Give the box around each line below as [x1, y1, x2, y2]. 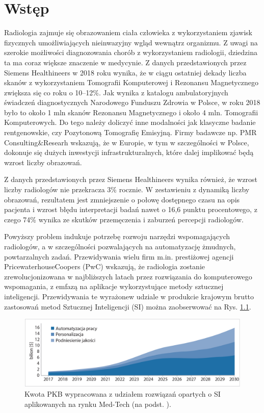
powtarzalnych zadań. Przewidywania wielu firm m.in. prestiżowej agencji [4, 251, 234, 262]
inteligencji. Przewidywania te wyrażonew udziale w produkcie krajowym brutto [4, 291, 254, 301]
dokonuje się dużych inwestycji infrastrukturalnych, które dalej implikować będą [4, 147, 254, 158]
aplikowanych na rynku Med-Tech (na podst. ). [24, 398, 171, 409]
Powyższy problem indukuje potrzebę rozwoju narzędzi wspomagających [4, 231, 230, 242]
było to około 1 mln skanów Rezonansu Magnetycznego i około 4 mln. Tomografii [4, 107, 258, 117]
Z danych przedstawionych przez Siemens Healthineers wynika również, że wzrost [4, 174, 258, 185]
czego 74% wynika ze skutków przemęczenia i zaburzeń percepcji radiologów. [4, 214, 244, 224]
